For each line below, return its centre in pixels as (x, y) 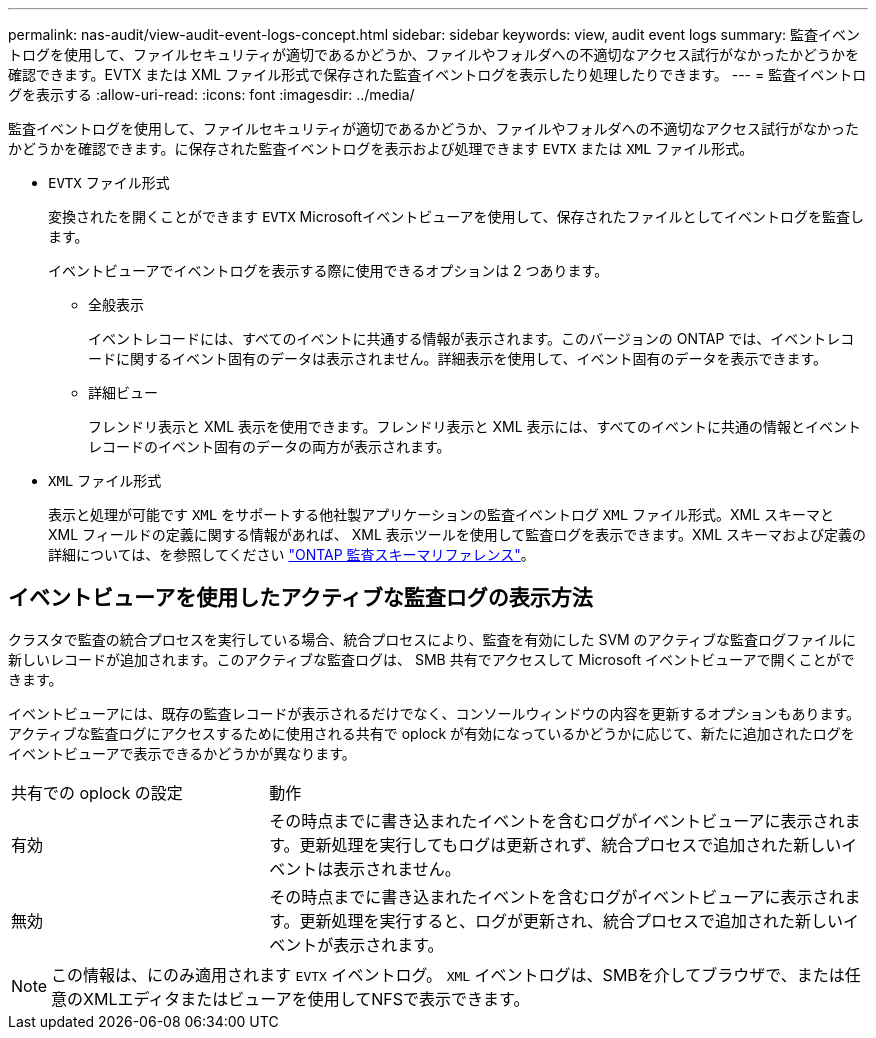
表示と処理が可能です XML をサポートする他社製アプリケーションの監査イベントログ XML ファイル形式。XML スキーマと (441, 514)
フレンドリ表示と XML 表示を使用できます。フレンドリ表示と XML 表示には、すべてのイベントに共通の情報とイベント (475, 426)
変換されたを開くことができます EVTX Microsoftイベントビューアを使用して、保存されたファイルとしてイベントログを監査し (456, 216)
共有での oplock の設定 (97, 792)
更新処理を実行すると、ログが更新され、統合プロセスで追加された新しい (571, 920)
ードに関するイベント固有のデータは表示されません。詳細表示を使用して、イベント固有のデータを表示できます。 (458, 358)
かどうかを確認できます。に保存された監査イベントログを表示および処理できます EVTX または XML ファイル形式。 (381, 148)
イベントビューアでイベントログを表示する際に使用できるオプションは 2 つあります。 (328, 270)
